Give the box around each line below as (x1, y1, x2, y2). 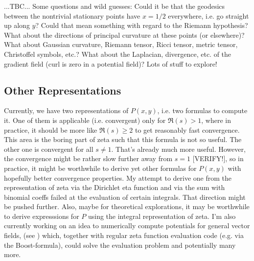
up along (4, 20, 30, 30)
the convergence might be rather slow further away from (4, 153, 173, 164)
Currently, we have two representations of (4, 105, 129, 116)
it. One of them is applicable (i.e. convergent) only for (4, 115, 166, 125)
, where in (201, 115, 231, 125)
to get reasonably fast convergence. (135, 124, 240, 135)
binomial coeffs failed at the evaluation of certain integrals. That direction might (4, 191, 246, 202)
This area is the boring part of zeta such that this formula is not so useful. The (4, 134, 242, 144)
